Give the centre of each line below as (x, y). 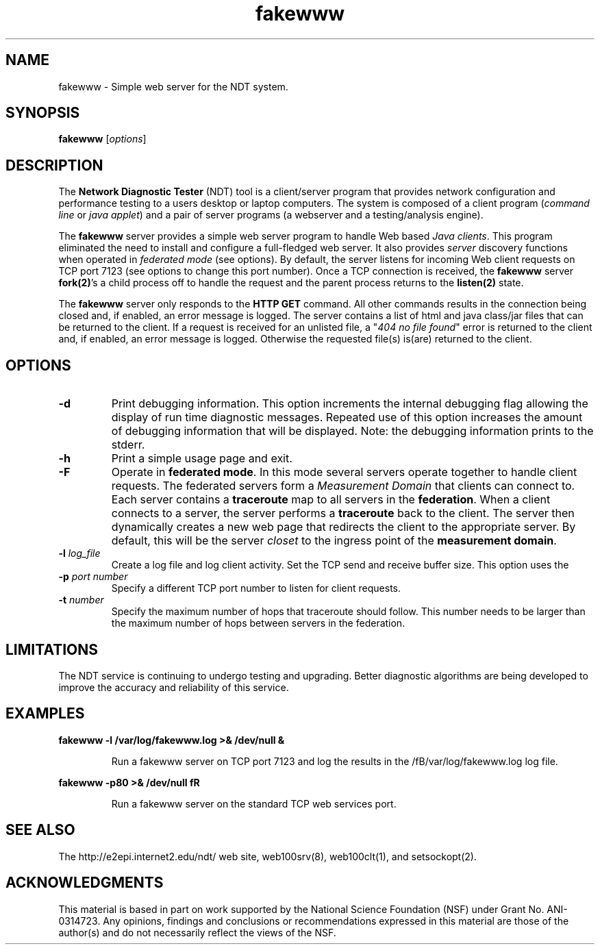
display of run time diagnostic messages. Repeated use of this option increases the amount (347, 417)
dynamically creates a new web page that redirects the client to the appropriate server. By (343, 527)
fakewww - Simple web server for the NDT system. (173, 86)
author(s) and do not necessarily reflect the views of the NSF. (197, 932)
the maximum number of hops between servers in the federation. (258, 623)
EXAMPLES (45, 714)
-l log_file (79, 553)
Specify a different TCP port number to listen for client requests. (256, 588)
